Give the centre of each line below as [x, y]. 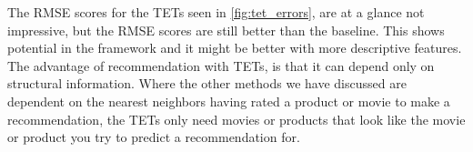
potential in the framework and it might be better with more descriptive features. [235, 48]
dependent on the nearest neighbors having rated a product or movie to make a [229, 101]
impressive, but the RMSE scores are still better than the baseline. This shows [226, 30]
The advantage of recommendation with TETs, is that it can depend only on [221, 65]
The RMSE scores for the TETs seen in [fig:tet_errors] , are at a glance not [216, 12]
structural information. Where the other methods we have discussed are [207, 83]
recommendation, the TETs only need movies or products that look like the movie [236, 119]
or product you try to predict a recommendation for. [154, 137]
